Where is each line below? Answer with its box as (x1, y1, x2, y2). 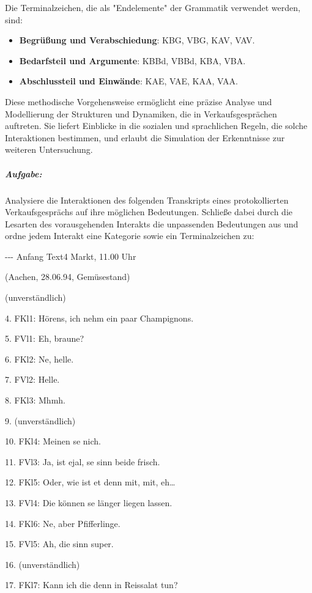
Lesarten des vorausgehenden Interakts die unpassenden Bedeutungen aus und (5, 217, 299, 230)
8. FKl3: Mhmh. (5, 394, 65, 407)
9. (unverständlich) (5, 414, 76, 427)
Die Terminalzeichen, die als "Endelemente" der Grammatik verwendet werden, (5, 1, 300, 13)
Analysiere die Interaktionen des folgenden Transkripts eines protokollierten (5, 193, 289, 206)
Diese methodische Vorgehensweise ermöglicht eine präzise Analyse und (5, 95, 272, 108)
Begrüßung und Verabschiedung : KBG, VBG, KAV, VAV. (19, 34, 255, 46)
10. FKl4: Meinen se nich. (5, 435, 101, 448)
